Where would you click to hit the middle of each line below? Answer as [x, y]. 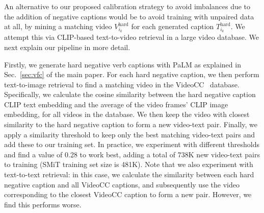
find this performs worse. [43, 204]
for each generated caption [173, 26]
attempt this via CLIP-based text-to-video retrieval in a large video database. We [132, 37]
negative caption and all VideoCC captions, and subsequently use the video [122, 184]
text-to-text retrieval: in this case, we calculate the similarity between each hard [129, 174]
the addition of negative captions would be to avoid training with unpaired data [129, 16]
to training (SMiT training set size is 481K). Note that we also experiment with [129, 164]
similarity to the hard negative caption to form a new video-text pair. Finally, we [131, 124]
